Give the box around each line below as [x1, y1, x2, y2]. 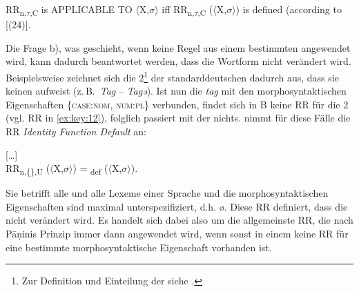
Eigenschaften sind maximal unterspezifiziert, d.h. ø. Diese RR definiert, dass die [6, 199, 348, 213]
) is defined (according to [235, 2, 342, 16]
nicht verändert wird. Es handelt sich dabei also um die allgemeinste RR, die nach [6, 213, 353, 227]
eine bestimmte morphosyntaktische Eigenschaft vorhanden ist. [6, 240, 272, 254]
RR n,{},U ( [6, 161, 50, 177]
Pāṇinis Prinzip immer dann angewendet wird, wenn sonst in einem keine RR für [6, 226, 349, 241]
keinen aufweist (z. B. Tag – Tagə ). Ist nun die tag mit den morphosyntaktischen [6, 84, 347, 98]
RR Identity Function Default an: [6, 124, 146, 138]
